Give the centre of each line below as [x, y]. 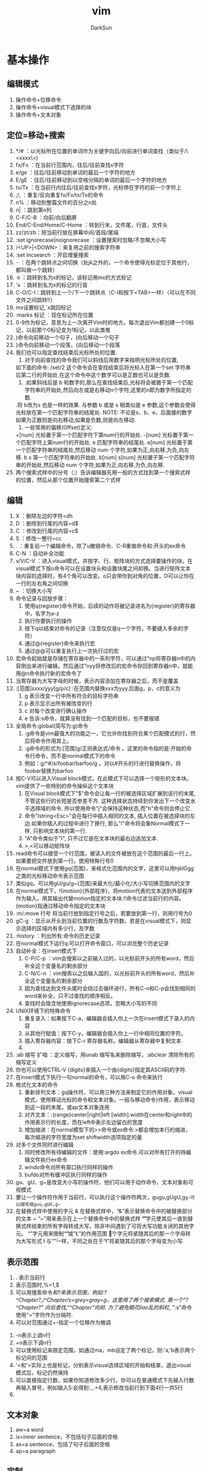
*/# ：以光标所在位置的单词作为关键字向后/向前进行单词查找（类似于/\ [102, 151]
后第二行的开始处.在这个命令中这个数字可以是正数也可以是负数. [93, 375]
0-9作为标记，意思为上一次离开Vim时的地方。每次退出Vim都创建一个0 [102, 322]
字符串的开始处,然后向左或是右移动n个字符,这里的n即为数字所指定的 [108, 390]
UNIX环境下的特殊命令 [43, 1011]
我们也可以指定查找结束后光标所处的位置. [66, 352]
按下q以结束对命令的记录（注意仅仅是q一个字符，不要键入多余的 [104, 629]
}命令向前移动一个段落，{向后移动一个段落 [68, 345]
